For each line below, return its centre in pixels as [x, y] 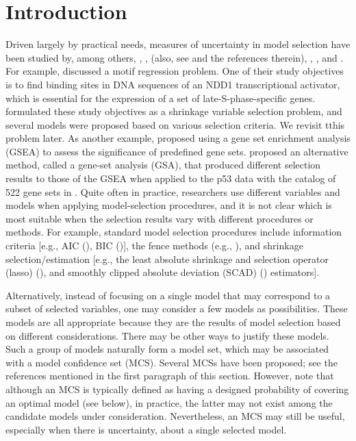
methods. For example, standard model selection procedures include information [174, 232]
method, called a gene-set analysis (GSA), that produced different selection [163, 165]
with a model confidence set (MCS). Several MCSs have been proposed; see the [171, 362]
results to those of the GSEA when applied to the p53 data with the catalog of [171, 178]
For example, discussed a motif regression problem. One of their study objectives [175, 71]
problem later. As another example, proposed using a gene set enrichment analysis [178, 138]
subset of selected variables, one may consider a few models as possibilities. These [177, 308]
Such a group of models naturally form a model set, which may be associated [167, 349]
